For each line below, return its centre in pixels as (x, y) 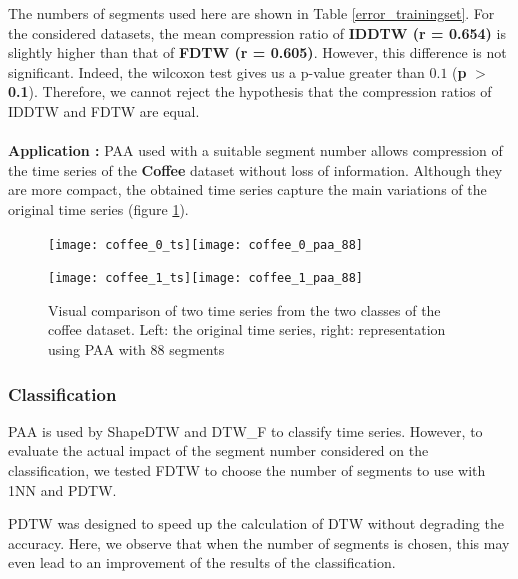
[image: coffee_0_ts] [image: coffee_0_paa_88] (205, 244)
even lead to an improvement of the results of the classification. (202, 562)
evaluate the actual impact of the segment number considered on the (218, 450)
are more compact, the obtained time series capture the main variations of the (247, 189)
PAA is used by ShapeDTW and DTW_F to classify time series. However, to (245, 430)
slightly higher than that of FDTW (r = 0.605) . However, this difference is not (257, 52)
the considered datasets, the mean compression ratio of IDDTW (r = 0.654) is (257, 32)
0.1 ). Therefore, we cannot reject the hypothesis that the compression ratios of (250, 91)
